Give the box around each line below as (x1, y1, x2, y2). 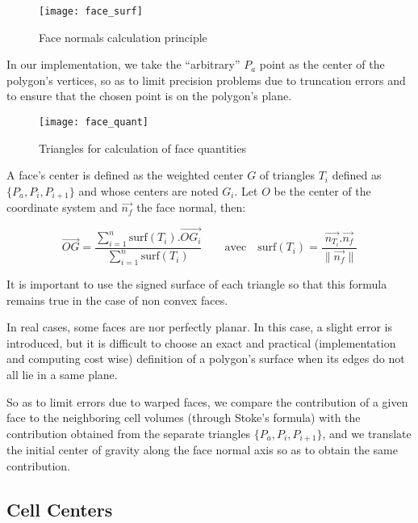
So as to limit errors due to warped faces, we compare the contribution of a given (6, 393, 408, 410)
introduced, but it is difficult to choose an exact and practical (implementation (6, 334, 396, 351)
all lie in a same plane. (6, 366, 118, 383)
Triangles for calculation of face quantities (39, 139, 246, 156)
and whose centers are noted (78, 182, 219, 199)
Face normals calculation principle (39, 28, 207, 45)
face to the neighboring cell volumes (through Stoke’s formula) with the (6, 409, 361, 426)
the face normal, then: (136, 199, 246, 216)
